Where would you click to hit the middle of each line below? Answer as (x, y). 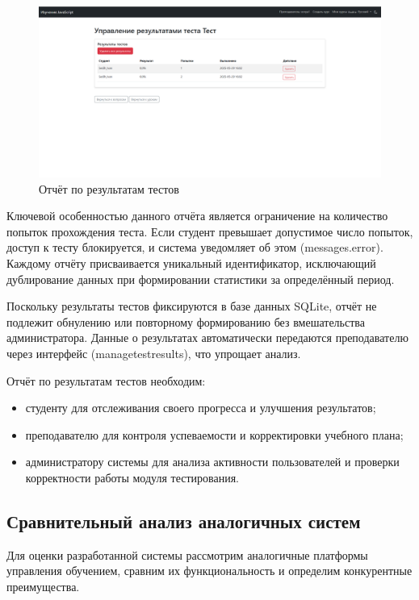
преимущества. (43, 586)
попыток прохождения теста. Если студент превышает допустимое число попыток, (210, 231)
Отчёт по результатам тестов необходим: (106, 380)
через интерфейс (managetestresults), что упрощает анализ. (154, 353)
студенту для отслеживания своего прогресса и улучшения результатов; (201, 408)
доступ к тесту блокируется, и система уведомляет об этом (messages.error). (195, 247)
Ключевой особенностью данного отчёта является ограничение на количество (197, 216)
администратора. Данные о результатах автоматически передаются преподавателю (207, 337)
